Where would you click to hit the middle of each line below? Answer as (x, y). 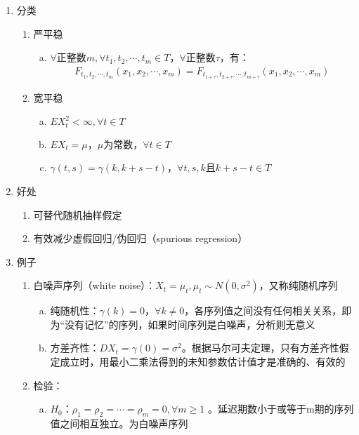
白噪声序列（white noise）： (94, 285)
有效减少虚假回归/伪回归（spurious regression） (141, 238)
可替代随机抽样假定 (78, 214)
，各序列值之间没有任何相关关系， (263, 310)
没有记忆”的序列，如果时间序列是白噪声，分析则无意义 (190, 324)
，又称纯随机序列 (298, 285)
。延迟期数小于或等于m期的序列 (281, 409)
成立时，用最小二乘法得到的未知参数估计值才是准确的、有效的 (203, 362)
